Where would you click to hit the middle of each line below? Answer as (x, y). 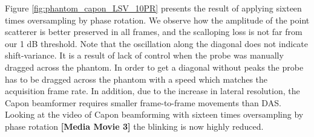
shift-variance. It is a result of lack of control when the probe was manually (144, 55)
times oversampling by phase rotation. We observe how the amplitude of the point (157, 20)
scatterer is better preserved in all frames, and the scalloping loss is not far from (154, 32)
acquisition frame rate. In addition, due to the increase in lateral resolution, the (152, 91)
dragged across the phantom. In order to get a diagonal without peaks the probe (154, 67)
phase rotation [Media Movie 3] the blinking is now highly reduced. (134, 126)
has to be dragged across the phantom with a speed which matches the (136, 79)
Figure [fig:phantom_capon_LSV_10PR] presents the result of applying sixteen (153, 8)
